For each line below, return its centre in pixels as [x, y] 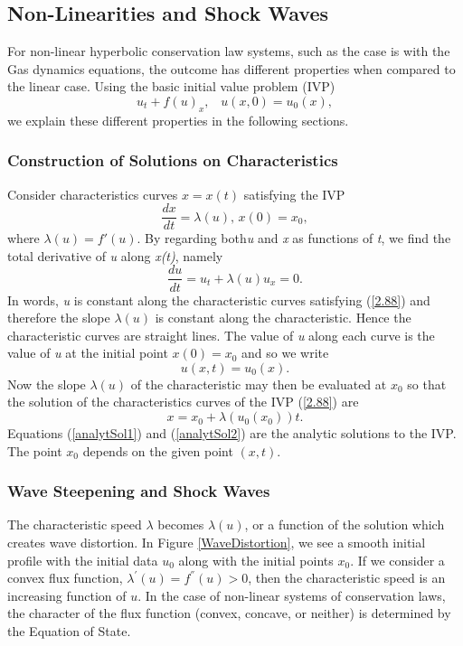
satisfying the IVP [294, 194]
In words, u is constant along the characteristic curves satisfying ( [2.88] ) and [219, 300]
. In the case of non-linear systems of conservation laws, [292, 595]
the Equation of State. [69, 631]
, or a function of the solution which [345, 524]
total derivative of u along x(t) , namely [115, 255]
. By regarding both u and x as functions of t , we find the [294, 238]
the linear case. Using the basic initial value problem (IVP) [171, 86]
